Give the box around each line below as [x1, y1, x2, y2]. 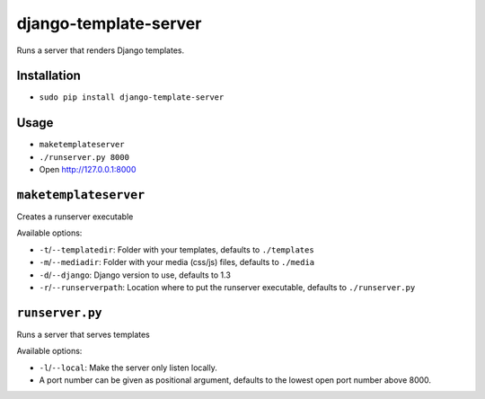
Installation [16, 68, 81, 84]
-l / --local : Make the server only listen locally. [39, 362, 217, 373]
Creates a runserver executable [16, 211, 134, 222]
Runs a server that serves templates [16, 329, 150, 340]
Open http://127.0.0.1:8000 [39, 164, 137, 175]
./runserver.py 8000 [39, 152, 130, 162]
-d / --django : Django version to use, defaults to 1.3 [39, 270, 231, 280]
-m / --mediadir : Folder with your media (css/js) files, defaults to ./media [39, 257, 314, 268]
